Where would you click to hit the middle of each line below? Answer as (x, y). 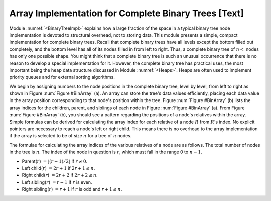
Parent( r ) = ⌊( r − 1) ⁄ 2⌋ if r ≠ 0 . (55, 161)
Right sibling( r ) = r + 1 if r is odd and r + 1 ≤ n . (72, 189)
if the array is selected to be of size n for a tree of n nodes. (71, 136)
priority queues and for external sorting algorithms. (62, 77)
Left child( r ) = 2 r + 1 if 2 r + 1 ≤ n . (58, 168)
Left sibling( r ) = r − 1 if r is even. (57, 182)
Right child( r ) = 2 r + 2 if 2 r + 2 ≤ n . (60, 175)
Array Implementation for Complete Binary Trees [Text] (127, 13)
